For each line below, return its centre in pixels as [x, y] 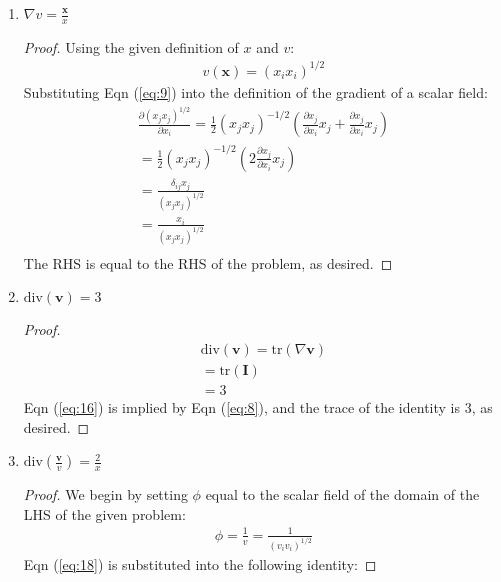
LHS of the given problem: [104, 513]
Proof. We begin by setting [105, 494]
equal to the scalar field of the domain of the [342, 494]
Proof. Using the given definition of [131, 46]
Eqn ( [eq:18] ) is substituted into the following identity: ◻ [200, 563]
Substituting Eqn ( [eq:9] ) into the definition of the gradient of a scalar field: [255, 91]
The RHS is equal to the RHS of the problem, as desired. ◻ [208, 262]
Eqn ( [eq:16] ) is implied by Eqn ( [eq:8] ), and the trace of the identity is [242, 407]
